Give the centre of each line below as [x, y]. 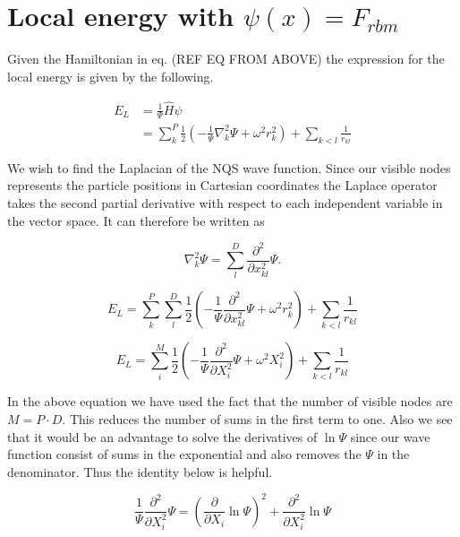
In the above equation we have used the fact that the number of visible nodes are [230, 401]
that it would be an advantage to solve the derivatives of [162, 436]
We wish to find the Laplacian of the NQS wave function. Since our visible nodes [229, 167]
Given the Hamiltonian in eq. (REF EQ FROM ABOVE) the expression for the [226, 59]
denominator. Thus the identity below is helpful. [140, 471]
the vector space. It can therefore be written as [136, 220]
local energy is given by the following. [111, 76]
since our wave [390, 436]
